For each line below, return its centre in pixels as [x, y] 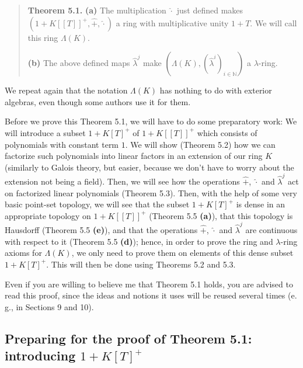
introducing [40, 355]
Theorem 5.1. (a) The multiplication [97, 10]
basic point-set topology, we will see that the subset [97, 204]
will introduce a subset [45, 132]
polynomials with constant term [62, 144]
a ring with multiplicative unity [172, 22]
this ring [43, 37]
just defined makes [210, 10]
